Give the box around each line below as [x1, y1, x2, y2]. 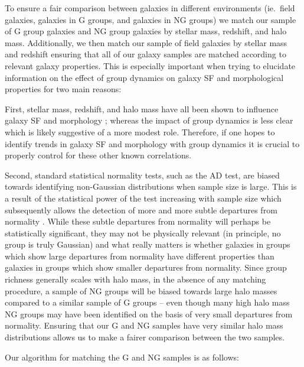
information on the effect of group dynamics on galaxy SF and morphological [5, 71, 284, 83]
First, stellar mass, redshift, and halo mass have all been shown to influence [5, 102, 279, 115]
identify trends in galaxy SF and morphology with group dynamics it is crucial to [5, 137, 300, 150]
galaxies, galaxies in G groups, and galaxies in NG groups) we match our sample [5, 13, 296, 25]
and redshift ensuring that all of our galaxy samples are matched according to [5, 48, 286, 60]
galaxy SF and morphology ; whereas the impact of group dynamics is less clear [5, 114, 293, 126]
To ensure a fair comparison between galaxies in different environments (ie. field [5, 2, 295, 14]
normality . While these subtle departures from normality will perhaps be [5, 215, 271, 228]
